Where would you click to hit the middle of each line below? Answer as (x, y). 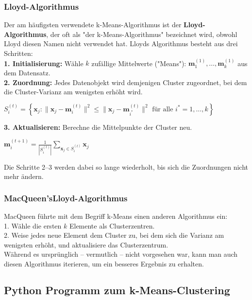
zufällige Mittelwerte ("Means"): (139, 63)
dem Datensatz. (27, 72)
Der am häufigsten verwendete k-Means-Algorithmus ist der (93, 25)
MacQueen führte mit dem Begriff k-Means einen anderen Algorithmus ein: (116, 216)
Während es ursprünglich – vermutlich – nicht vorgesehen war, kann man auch (121, 254)
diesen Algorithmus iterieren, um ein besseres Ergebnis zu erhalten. (104, 263)
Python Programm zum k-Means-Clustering (117, 290)
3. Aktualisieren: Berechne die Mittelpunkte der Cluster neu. (98, 127)
